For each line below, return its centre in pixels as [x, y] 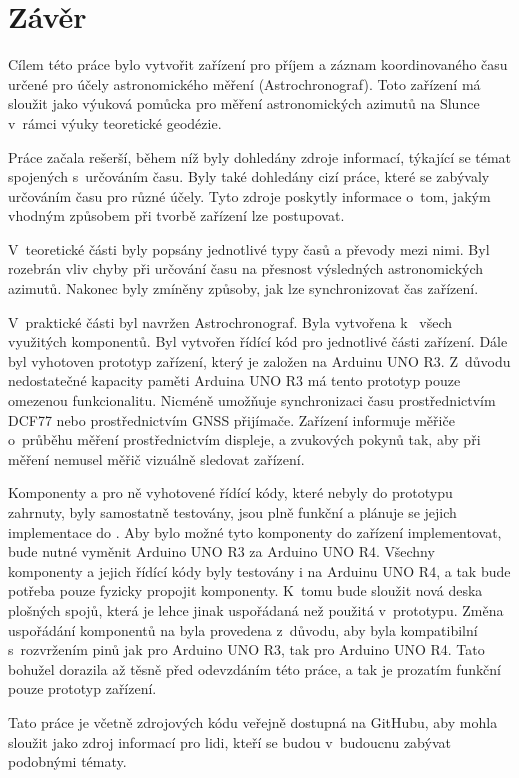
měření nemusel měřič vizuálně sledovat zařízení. [156, 458]
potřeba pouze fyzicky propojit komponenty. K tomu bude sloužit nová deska [245, 590]
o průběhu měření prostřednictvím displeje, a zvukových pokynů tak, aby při [244, 439]
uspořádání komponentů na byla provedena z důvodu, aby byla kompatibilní [243, 629]
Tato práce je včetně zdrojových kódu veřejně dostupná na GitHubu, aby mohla [253, 721]
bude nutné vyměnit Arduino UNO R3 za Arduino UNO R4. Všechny [221, 551]
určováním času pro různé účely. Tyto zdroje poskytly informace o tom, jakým [249, 195]
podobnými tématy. [67, 761]
